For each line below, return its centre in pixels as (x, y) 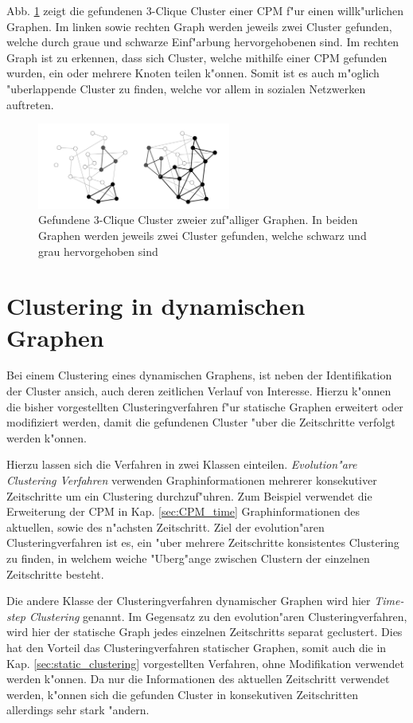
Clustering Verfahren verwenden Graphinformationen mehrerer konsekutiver (192, 480)
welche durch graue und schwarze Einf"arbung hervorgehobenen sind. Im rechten (203, 42)
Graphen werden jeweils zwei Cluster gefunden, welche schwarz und (203, 235)
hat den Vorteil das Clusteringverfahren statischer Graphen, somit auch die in (197, 647)
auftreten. (30, 104)
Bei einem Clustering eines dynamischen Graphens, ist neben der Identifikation (199, 375)
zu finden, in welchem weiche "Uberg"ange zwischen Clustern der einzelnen (188, 558)
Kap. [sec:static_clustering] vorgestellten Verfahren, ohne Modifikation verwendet (205, 663)
